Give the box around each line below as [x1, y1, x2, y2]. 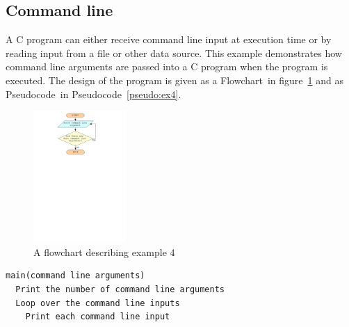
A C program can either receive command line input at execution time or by [6, 32, 332, 47]
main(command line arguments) [6, 271, 145, 281]
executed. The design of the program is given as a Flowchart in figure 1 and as [6, 72, 343, 87]
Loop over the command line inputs [15, 298, 180, 308]
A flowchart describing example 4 [33, 244, 175, 259]
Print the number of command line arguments [15, 284, 225, 294]
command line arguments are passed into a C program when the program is [6, 59, 328, 74]
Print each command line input [25, 312, 170, 322]
